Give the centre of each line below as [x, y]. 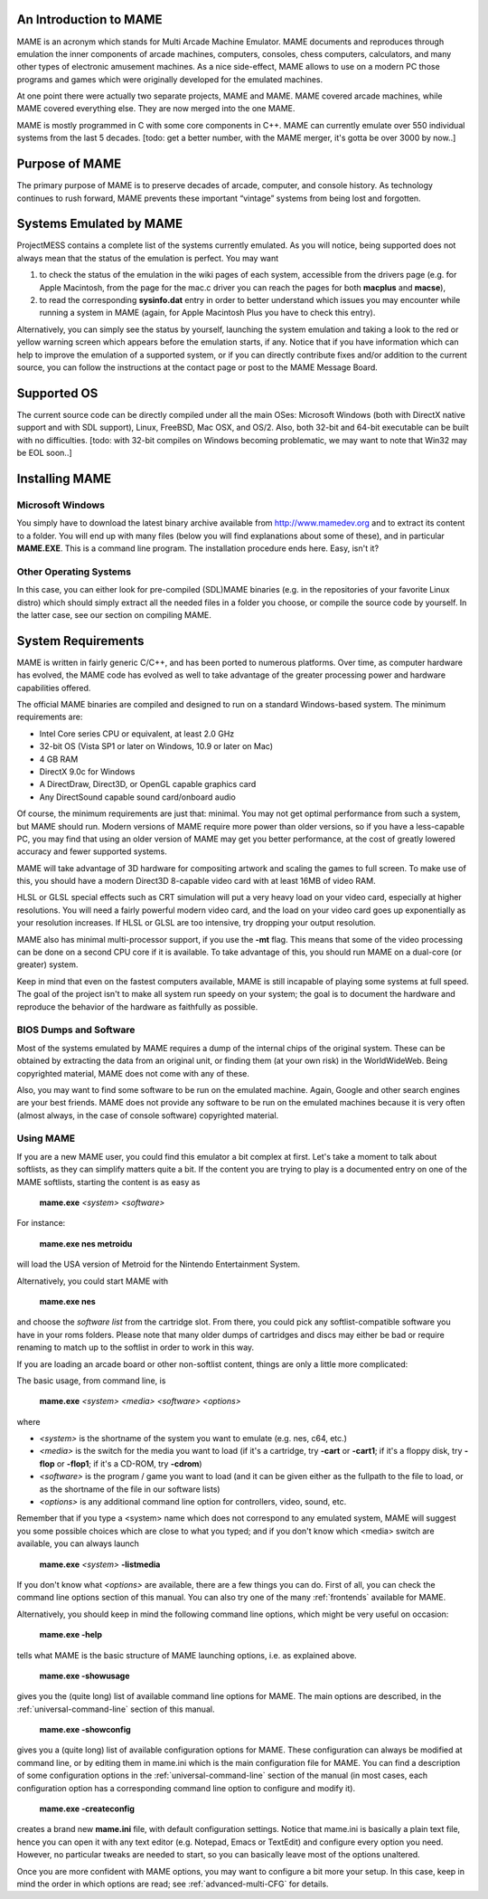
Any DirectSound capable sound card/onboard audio [138, 797]
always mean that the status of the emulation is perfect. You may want [148, 258]
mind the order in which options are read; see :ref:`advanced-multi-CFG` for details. [173, 1884]
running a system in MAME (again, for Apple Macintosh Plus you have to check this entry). [207, 313]
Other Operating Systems [74, 572]
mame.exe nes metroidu [86, 1243]
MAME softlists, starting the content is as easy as [108, 1182]
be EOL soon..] [44, 453]
